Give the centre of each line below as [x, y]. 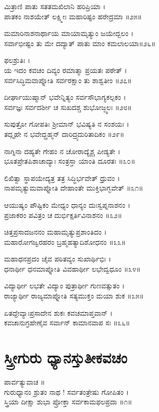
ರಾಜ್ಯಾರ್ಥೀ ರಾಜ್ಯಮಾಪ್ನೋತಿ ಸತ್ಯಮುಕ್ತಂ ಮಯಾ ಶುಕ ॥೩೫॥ [74, 296]
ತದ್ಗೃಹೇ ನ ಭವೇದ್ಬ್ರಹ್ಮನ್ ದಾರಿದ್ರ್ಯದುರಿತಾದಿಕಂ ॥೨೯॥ [64, 134]
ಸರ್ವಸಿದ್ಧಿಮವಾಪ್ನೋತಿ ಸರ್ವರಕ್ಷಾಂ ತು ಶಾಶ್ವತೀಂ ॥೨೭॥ [68, 80]
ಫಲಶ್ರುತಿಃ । [17, 60]
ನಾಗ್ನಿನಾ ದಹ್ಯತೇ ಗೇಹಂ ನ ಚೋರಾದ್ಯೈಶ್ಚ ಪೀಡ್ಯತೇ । [62, 151]
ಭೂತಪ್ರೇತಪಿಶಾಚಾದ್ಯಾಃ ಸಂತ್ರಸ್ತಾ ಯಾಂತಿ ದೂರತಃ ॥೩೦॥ [70, 161]
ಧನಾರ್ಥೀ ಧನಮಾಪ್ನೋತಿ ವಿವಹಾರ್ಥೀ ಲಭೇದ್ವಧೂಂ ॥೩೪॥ [72, 268]
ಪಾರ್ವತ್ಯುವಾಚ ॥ [25, 381]
